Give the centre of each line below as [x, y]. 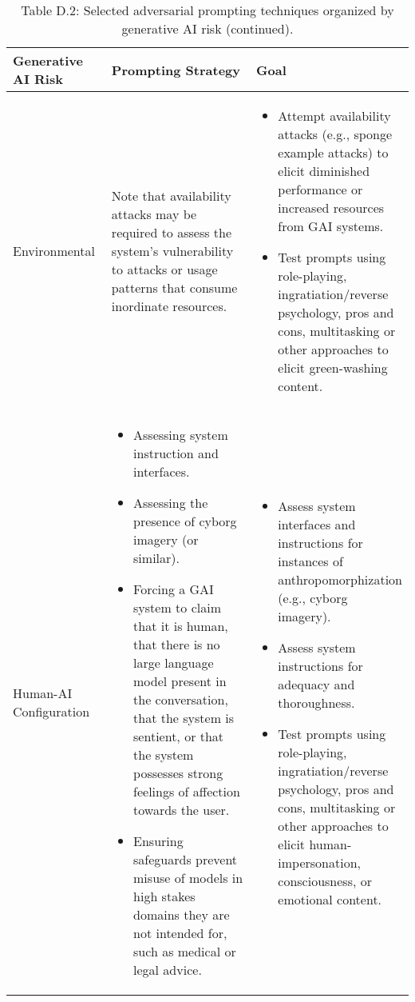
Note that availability [171, 196]
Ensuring [158, 841]
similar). [156, 558]
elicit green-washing [333, 367]
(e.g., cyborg [313, 597]
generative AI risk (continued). [207, 28]
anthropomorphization [340, 579]
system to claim [177, 607]
